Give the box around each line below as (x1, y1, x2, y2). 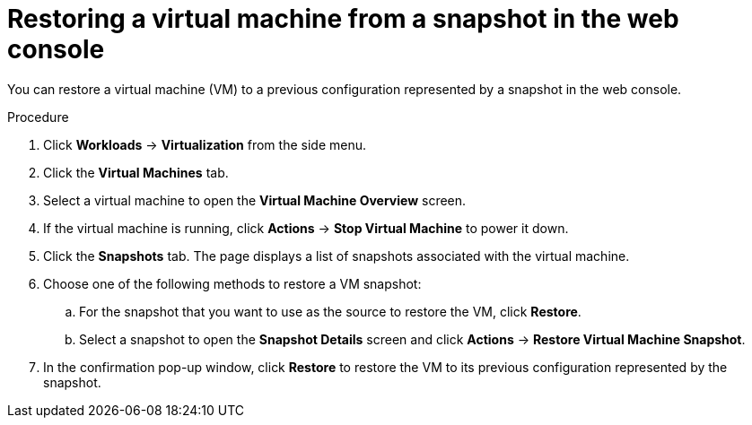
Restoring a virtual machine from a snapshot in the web (7, 4, 679, 34)
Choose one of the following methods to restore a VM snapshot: (43, 275, 422, 291)
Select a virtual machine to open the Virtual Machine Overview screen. (43, 192, 467, 208)
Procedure (7, 108, 69, 125)
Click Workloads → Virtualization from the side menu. (43, 136, 366, 152)
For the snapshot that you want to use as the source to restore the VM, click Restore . (79, 303, 581, 319)
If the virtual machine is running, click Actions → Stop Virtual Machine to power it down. (43, 220, 569, 236)
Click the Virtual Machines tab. (43, 164, 229, 180)
